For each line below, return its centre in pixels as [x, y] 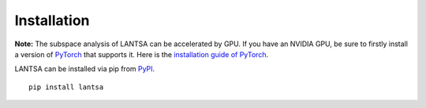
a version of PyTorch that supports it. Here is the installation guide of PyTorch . [141, 54]
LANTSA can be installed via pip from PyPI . [85, 69]
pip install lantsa [66, 87]
